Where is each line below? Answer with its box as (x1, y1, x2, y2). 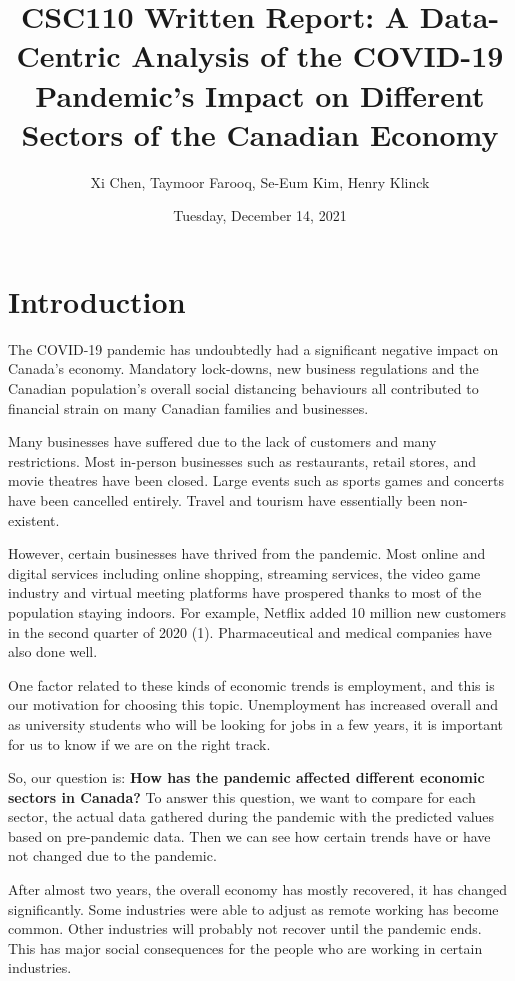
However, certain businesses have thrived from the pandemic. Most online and (8, 543, 486, 564)
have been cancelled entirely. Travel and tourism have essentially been (8, 489, 436, 510)
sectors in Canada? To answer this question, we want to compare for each (8, 786, 476, 807)
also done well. (8, 641, 98, 662)
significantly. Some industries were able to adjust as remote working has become (8, 898, 499, 919)
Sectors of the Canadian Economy (21, 113, 499, 154)
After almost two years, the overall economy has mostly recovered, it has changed (8, 879, 508, 900)
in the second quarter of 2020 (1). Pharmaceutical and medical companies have (8, 621, 492, 642)
